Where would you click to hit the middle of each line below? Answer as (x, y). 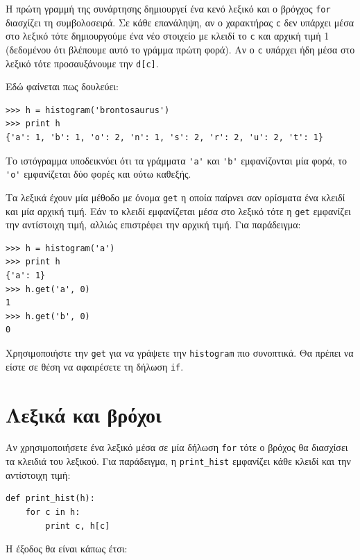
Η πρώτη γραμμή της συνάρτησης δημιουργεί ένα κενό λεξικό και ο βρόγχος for (168, 8)
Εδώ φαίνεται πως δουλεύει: (62, 86)
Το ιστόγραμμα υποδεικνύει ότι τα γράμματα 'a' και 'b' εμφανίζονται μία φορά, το (176, 160)
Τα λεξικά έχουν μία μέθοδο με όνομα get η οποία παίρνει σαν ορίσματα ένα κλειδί (175, 197)
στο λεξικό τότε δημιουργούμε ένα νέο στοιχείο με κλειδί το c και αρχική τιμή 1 (168, 36)
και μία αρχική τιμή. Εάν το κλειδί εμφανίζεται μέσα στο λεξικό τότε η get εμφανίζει (178, 211)
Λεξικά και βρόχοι (84, 414)
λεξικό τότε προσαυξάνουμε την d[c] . (82, 63)
